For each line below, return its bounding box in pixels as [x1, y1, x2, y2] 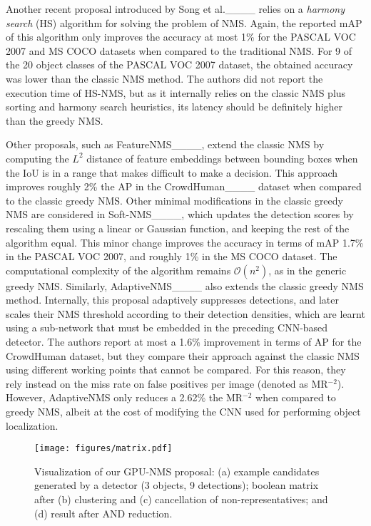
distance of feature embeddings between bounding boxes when [86, 150, 358, 165]
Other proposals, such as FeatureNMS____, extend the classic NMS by [6, 137, 325, 152]
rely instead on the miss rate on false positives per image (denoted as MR [6, 376, 328, 391]
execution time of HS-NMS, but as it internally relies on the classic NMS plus [6, 85, 346, 100]
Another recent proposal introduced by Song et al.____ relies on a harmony [6, 1, 345, 16]
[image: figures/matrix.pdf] [34, 443, 173, 454]
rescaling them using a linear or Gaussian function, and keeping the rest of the [6, 220, 350, 235]
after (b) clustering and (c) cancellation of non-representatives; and [34, 492, 328, 507]
